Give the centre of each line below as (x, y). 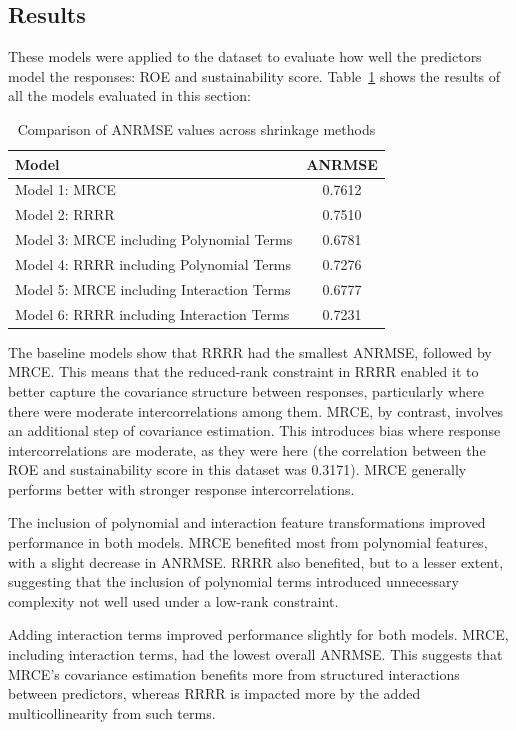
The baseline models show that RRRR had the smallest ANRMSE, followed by (250, 351)
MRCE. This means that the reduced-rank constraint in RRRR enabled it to (243, 371)
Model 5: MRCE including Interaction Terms (153, 288)
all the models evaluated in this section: (129, 95)
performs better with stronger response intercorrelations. (181, 488)
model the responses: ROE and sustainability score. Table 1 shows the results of (254, 75)
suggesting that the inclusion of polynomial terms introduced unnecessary (233, 581)
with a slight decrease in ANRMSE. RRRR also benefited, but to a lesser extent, (256, 561)
